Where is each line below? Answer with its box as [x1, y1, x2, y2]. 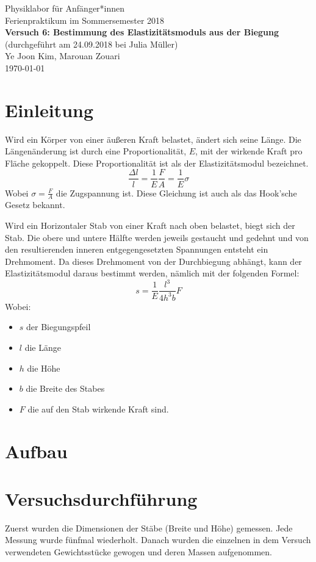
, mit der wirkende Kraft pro [195, 145, 303, 157]
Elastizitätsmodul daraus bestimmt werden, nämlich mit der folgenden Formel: [5, 267, 300, 279]
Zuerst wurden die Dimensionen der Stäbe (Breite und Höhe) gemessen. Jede [5, 521, 293, 534]
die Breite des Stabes [26, 382, 105, 395]
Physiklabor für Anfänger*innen [5, 2, 125, 14]
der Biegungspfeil [26, 320, 91, 333]
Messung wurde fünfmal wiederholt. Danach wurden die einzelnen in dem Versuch [5, 533, 311, 546]
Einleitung [5, 97, 94, 122]
